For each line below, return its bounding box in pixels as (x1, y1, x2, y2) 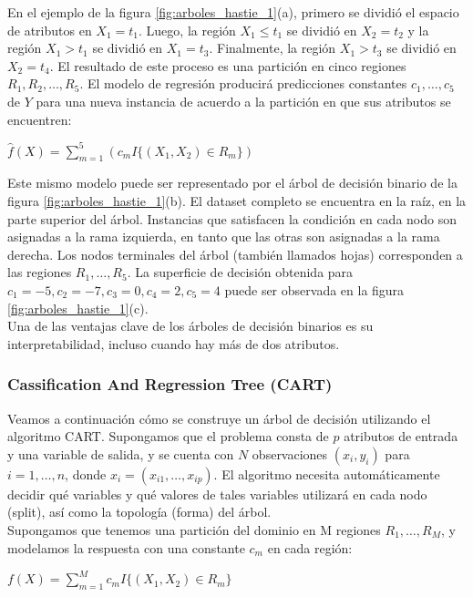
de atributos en (7, 20, 92, 39)
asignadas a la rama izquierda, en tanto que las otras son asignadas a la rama (7, 227, 440, 246)
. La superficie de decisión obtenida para (127, 262, 354, 282)
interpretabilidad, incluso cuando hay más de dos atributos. (7, 334, 340, 353)
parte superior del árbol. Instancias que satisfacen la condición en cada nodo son (7, 209, 457, 228)
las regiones (7, 262, 72, 282)
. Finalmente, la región (209, 38, 336, 57)
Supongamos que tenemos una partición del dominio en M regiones (7, 520, 381, 539)
